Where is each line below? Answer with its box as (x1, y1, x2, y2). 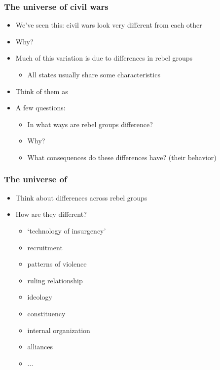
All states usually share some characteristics (27, 69, 160, 79)
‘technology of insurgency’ (27, 225, 106, 235)
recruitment (27, 242, 63, 252)
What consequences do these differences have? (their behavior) (27, 152, 217, 162)
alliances (27, 341, 53, 352)
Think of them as (15, 86, 68, 96)
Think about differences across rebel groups (15, 192, 147, 202)
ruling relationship (27, 275, 83, 285)
